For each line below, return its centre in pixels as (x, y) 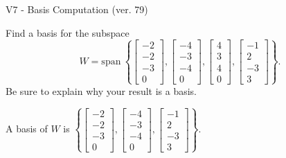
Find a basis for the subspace (68, 32)
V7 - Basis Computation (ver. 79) (77, 9)
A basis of (27, 129)
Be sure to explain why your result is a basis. (101, 90)
